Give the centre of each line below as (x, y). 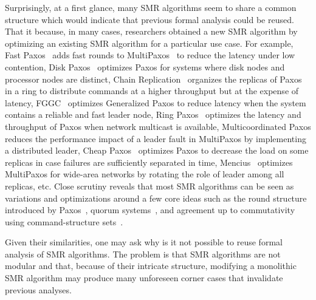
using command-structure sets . (64, 221)
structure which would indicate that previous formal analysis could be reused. (149, 19)
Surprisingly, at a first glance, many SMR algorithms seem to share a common (151, 7)
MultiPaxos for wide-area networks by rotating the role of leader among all (145, 174)
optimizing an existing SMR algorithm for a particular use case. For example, (149, 43)
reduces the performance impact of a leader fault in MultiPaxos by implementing (156, 138)
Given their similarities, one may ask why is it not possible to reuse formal (144, 242)
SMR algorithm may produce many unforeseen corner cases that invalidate (144, 278)
